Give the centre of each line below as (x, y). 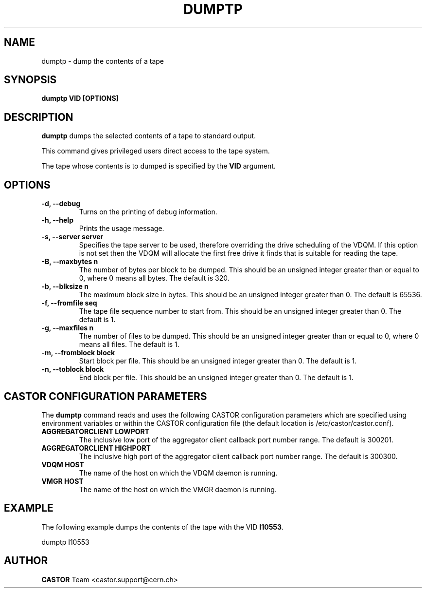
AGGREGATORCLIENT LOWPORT (96, 431)
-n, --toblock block (73, 369)
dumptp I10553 (65, 542)
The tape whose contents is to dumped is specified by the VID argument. (159, 166)
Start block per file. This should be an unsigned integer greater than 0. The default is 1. (218, 361)
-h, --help (57, 220)
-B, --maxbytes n (70, 262)
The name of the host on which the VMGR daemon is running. (178, 489)
